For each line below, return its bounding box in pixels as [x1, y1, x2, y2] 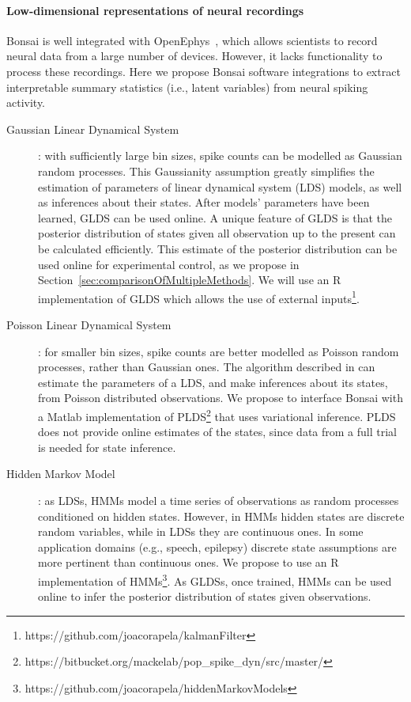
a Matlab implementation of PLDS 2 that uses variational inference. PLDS [38, 405, 396, 424]
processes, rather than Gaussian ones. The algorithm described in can [38, 359, 375, 375]
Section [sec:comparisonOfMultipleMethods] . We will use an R [38, 271, 341, 288]
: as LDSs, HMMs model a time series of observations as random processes [38, 491, 399, 508]
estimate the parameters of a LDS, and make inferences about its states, [38, 374, 388, 390]
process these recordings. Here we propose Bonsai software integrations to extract [6, 63, 401, 79]
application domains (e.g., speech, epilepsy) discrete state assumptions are [38, 538, 397, 555]
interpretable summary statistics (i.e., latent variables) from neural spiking [6, 78, 368, 95]
